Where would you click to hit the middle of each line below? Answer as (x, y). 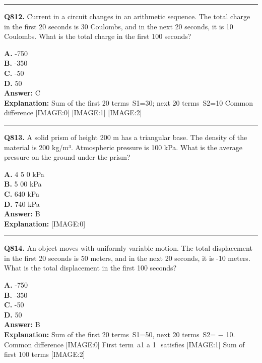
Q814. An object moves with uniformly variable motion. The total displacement (128, 248)
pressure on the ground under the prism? (67, 157)
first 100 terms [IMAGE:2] (45, 354)
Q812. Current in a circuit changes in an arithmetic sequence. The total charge (127, 16)
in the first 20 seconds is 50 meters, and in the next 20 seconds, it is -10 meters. (127, 258)
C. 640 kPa (22, 193)
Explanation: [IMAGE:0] (45, 223)
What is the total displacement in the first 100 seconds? (90, 268)
